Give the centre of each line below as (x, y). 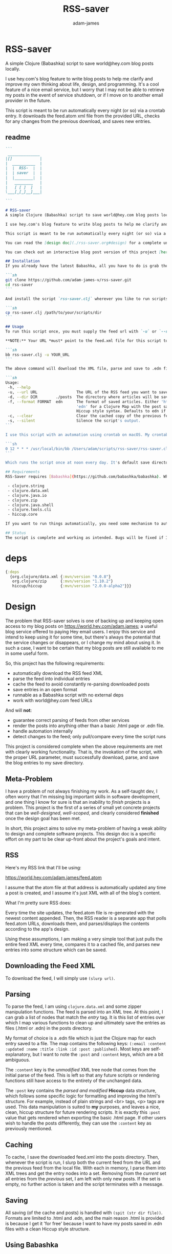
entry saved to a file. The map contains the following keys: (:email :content (86, 1044)
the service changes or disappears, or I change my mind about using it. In (83, 643)
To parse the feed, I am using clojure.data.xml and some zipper (73, 1006)
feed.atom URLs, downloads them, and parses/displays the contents (77, 923)
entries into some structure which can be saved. (56, 950)
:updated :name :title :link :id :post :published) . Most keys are (78, 1049)
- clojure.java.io (27, 495)
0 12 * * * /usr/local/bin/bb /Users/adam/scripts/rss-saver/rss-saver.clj (88, 449)
